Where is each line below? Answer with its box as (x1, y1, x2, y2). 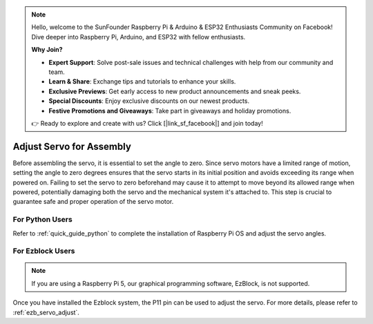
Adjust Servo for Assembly (12, 140, 131, 152)
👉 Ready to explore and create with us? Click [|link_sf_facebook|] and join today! (31, 119, 263, 127)
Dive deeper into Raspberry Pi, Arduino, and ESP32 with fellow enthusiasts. (31, 32, 246, 41)
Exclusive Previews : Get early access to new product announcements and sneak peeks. (48, 87, 301, 95)
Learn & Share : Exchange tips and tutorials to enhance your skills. (48, 77, 236, 86)
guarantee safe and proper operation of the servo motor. (12, 198, 174, 206)
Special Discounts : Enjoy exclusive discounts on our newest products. (48, 97, 250, 105)
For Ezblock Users (12, 246, 75, 256)
